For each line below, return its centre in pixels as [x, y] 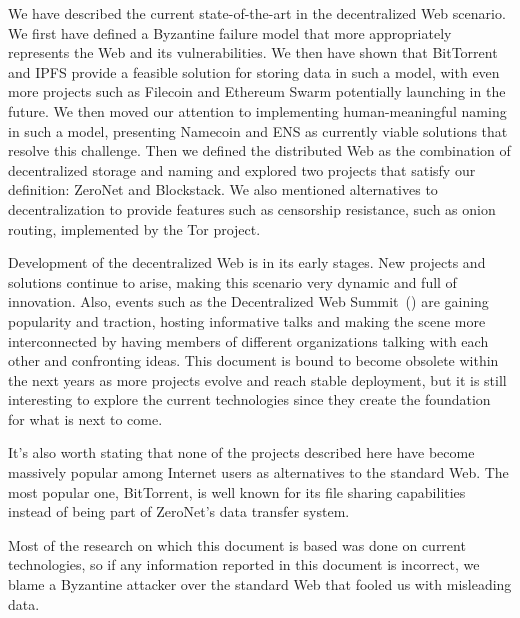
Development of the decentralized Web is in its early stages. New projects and [247, 262]
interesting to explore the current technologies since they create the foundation [249, 399]
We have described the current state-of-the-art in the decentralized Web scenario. [257, 13]
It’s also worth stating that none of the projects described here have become [241, 452]
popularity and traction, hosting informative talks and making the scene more [247, 320]
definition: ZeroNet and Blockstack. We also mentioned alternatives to [223, 189]
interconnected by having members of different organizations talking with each [248, 340]
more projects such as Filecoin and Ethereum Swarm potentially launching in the [257, 91]
